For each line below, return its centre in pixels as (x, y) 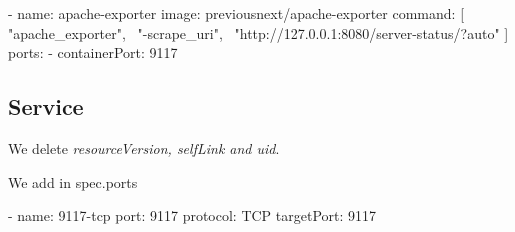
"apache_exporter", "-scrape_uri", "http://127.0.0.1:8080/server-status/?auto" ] (258, 32)
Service (46, 106)
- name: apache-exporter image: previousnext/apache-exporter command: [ (236, 13)
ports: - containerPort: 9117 (93, 52)
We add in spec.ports (73, 181)
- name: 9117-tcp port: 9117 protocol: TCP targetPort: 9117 (192, 215)
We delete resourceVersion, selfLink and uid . (144, 147)
